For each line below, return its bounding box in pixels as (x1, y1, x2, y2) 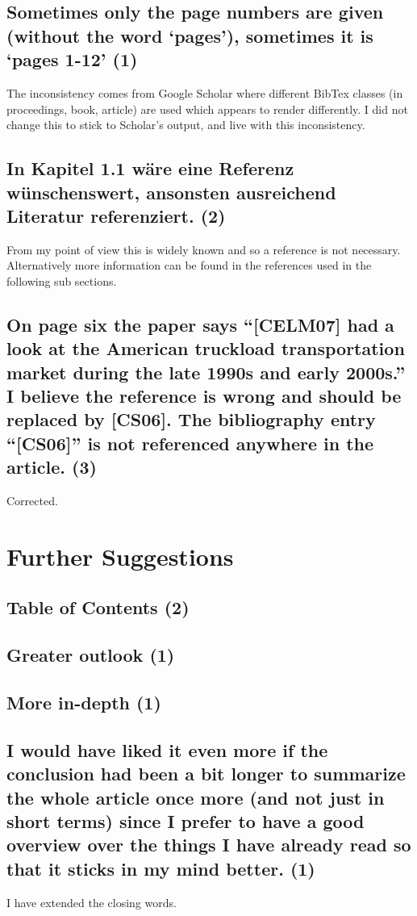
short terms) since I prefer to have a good (6, 808, 365, 833)
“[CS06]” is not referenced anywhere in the (6, 430, 374, 455)
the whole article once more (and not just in (6, 784, 385, 809)
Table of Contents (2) (6, 595, 190, 620)
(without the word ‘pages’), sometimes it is (6, 23, 373, 48)
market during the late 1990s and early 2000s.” (6, 359, 406, 384)
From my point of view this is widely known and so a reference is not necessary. (6, 241, 401, 257)
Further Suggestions (6, 539, 234, 572)
